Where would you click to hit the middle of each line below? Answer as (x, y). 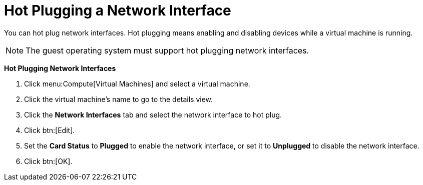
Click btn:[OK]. (48, 161)
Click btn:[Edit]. (50, 130)
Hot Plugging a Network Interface (118, 10)
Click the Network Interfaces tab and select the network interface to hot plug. (153, 114)
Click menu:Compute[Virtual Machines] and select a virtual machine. (137, 83)
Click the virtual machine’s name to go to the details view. (119, 99)
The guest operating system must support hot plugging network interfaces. (167, 50)
